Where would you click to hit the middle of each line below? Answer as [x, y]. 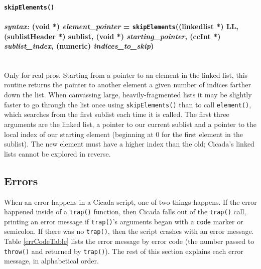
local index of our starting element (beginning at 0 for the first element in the [123, 134]
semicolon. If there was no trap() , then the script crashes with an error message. [129, 231]
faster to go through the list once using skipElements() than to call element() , [128, 104]
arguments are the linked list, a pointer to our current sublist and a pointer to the [130, 124]
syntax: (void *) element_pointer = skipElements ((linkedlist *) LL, [121, 26]
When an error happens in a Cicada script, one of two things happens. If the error [130, 201]
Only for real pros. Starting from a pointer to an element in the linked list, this [126, 75]
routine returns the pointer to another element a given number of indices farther [128, 85]
